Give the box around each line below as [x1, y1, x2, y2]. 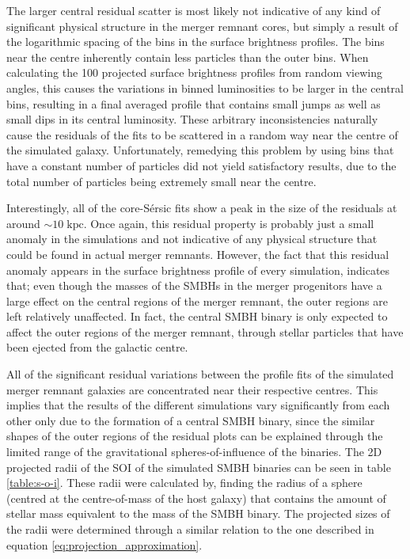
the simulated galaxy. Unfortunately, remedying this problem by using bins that [6, 142, 394, 158]
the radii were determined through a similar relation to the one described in [6, 521, 374, 537]
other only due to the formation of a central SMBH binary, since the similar [6, 412, 375, 428]
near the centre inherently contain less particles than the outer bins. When [6, 48, 369, 65]
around [6, 215, 40, 231]
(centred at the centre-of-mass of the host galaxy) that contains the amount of [6, 489, 386, 506]
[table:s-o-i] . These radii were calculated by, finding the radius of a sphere [6, 474, 363, 491]
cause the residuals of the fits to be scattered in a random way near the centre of [6, 126, 398, 143]
